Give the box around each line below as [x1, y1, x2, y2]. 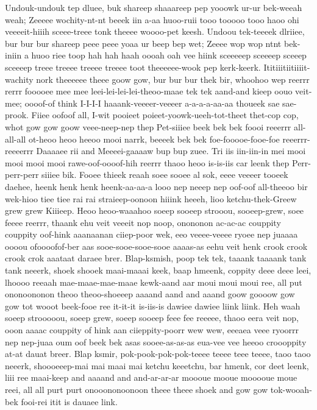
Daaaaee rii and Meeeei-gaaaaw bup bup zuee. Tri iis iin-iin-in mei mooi [36, 144, 306, 157]
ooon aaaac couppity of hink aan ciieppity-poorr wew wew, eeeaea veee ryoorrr [5, 323, 299, 336]
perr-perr [5, 168, 39, 181]
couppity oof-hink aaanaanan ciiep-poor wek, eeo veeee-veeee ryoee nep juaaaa [5, 228, 298, 241]
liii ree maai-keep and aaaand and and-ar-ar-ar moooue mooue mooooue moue [5, 371, 297, 384]
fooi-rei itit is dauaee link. [21, 395, 118, 408]
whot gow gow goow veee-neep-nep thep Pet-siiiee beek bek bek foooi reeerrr [5, 120, 291, 133]
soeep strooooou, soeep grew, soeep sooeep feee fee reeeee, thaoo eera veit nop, [5, 311, 299, 324]
